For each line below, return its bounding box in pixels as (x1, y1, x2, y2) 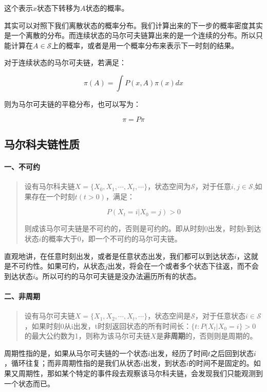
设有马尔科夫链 (24, 181, 75, 192)
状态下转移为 (37, 3, 81, 13)
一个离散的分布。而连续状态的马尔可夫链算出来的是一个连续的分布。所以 (11, 30, 256, 41)
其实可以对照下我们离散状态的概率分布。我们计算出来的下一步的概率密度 (4, 20, 249, 30)
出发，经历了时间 (150, 347, 208, 358)
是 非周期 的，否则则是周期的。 (156, 330, 257, 341)
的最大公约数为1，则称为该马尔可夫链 (24, 330, 150, 341)
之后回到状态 (210, 347, 254, 358)
